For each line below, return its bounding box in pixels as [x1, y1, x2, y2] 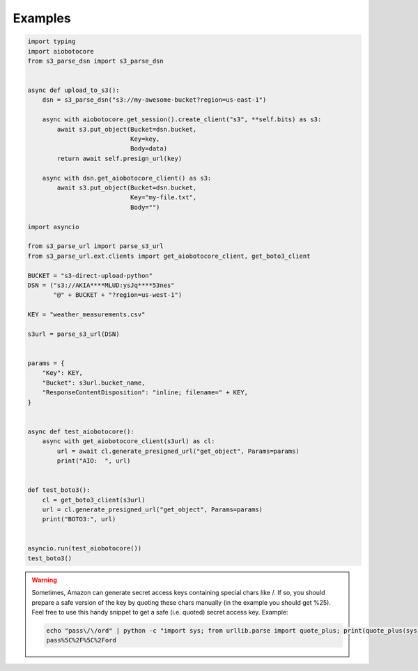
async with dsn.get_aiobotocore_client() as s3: [42, 174, 212, 182]
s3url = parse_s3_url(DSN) [27, 330, 120, 338]
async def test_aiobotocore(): [27, 427, 135, 435]
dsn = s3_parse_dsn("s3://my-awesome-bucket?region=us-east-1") [42, 96, 267, 104]
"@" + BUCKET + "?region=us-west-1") [53, 291, 183, 299]
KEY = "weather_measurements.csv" [27, 311, 146, 318]
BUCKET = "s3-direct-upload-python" [27, 272, 153, 279]
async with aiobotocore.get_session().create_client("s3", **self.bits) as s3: [42, 116, 322, 123]
